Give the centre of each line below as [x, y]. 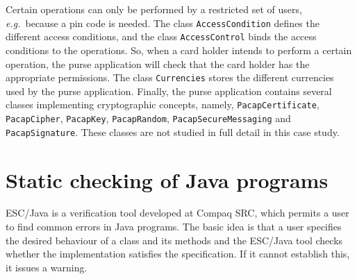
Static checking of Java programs [167, 179]
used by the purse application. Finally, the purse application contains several [169, 91]
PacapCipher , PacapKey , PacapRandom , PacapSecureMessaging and [148, 118]
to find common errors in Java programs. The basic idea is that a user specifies [174, 227]
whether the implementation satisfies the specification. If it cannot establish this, [178, 254]
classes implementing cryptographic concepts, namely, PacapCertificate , [163, 104]
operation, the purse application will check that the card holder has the [158, 64]
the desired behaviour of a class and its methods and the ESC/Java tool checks [174, 240]
